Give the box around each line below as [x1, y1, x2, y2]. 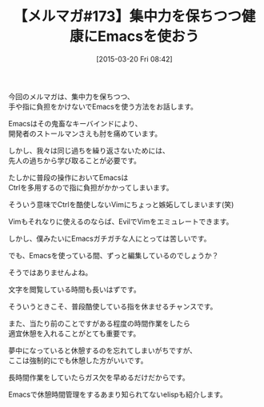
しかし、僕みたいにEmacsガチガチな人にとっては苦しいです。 [8, 233, 211, 243]
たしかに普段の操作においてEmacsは [8, 173, 129, 182]
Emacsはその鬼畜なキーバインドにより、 [8, 118, 142, 128]
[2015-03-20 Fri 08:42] [95, 54, 174, 64]
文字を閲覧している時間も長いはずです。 [8, 285, 142, 294]
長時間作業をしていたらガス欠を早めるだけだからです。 [8, 373, 190, 382]
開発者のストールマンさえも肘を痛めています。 [8, 129, 162, 138]
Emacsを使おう [97, 27, 200, 46]
